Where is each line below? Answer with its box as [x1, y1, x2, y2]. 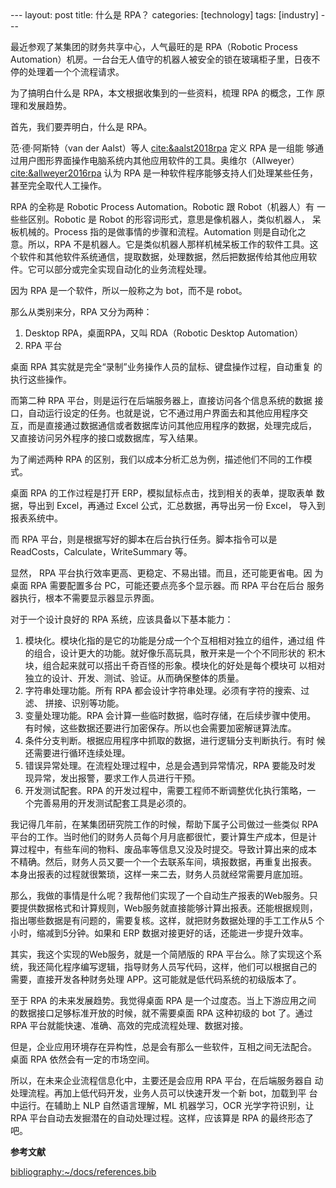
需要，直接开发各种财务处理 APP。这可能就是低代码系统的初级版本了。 [10, 973, 302, 985]
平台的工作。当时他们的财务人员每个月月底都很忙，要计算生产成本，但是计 [10, 831, 317, 842]
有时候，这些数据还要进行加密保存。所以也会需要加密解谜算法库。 [24, 722, 297, 734]
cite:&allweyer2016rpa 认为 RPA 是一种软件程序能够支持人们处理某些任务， [10, 167, 319, 179]
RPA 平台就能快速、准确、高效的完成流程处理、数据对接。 [10, 1020, 249, 1031]
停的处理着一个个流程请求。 [10, 66, 125, 77]
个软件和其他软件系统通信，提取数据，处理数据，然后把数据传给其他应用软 [10, 251, 317, 262]
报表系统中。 [10, 512, 63, 524]
